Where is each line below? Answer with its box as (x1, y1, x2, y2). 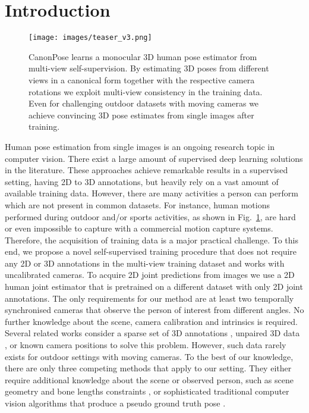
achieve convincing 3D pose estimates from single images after (29, 108, 254, 121)
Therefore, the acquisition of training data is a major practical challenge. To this (5, 233, 298, 246)
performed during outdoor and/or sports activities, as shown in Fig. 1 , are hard (5, 210, 296, 223)
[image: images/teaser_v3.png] (29, 33, 152, 42)
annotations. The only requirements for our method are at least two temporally (5, 292, 294, 304)
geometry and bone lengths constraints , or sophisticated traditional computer (5, 385, 289, 398)
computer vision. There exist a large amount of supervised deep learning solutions (5, 152, 303, 164)
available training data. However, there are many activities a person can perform (5, 187, 298, 199)
